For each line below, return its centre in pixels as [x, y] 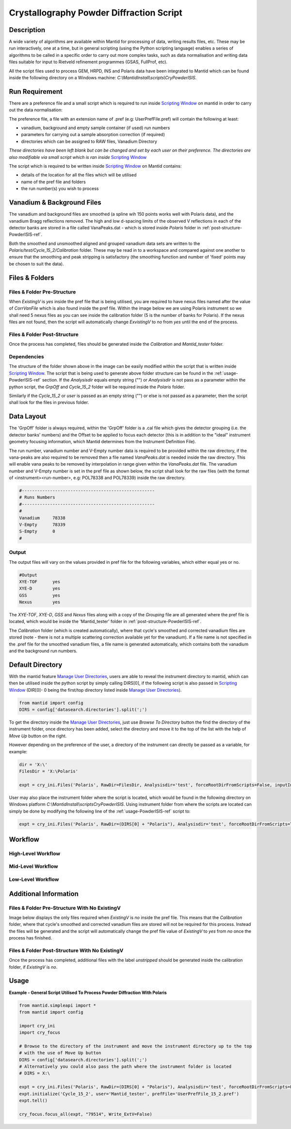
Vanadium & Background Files [55, 202]
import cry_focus [40, 1033]
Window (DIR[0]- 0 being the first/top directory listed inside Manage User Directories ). [95, 690]
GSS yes [40, 595]
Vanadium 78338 [42, 518]
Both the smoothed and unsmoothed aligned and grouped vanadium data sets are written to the [105, 243]
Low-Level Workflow [34, 880]
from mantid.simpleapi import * [58, 1005]
